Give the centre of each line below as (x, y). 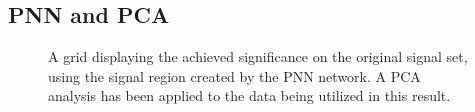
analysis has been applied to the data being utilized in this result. (249, 95)
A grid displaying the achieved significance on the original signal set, (258, 56)
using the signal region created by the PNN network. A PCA (234, 75)
